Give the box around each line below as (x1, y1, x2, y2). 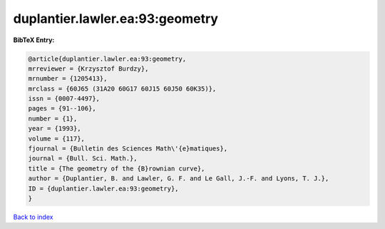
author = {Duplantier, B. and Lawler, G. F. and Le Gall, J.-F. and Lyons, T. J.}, (28, 175, 329, 183)
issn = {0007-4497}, (28, 95, 100, 103)
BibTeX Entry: (13, 36, 55, 44)
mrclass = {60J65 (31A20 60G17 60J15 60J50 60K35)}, (28, 84, 217, 93)
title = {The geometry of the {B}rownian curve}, (28, 164, 205, 173)
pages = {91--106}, (28, 104, 96, 113)
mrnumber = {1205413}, (28, 75, 108, 83)
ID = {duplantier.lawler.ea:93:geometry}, (28, 184, 179, 193)
